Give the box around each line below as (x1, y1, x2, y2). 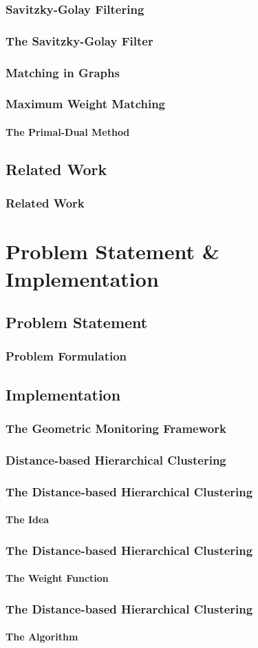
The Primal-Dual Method (6, 124, 130, 139)
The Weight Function (6, 571, 109, 585)
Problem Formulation (6, 347, 127, 365)
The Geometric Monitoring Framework (6, 420, 226, 437)
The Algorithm (6, 629, 78, 644)
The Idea (6, 512, 50, 527)
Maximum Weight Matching (6, 95, 166, 112)
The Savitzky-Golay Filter (6, 32, 153, 49)
